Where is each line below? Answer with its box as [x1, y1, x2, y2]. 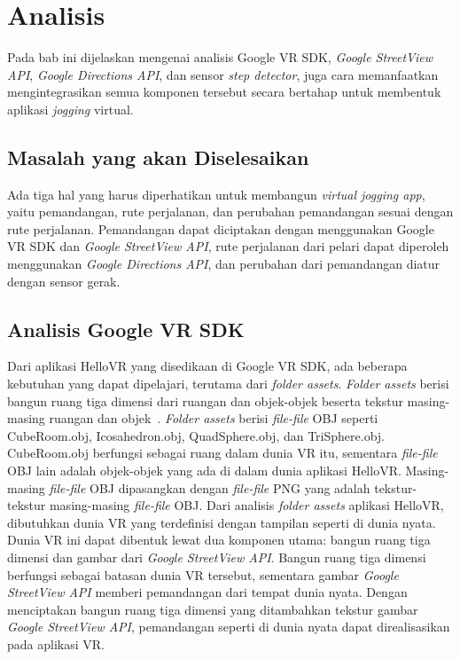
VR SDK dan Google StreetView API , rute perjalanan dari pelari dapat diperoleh [7, 237, 449, 255]
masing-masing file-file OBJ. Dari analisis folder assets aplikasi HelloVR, [49, 496, 444, 514]
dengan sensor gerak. [7, 271, 121, 290]
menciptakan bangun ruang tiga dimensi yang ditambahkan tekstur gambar [7, 600, 418, 618]
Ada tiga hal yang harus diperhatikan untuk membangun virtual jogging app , [7, 184, 425, 203]
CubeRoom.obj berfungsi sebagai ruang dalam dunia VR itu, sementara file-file [7, 443, 438, 462]
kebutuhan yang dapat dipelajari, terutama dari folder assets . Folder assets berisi [7, 374, 449, 393]
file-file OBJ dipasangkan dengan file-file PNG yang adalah [49, 478, 370, 497]
